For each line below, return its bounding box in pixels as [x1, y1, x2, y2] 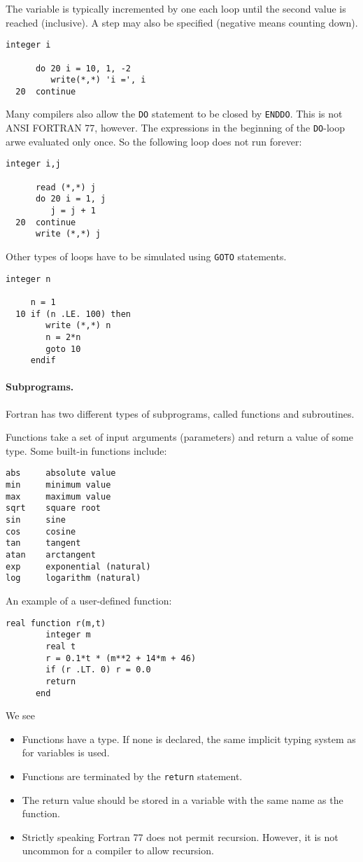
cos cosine [6, 526, 76, 537]
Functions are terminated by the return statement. [22, 768, 243, 783]
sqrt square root [6, 503, 101, 514]
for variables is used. [22, 745, 110, 760]
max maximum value [6, 491, 111, 502]
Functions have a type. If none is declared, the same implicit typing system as [22, 731, 356, 746]
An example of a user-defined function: [6, 593, 172, 608]
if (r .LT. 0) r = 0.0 [45, 665, 151, 675]
